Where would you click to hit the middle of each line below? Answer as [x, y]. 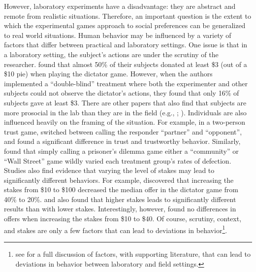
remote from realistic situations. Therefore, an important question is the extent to [128, 16]
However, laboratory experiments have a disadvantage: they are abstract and [120, 6]
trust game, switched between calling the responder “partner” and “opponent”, [123, 131]
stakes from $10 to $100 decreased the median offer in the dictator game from [121, 189]
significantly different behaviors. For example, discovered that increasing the [119, 180]
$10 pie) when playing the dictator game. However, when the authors [108, 74]
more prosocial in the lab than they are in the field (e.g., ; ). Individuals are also [125, 112]
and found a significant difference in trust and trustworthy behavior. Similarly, [122, 141]
